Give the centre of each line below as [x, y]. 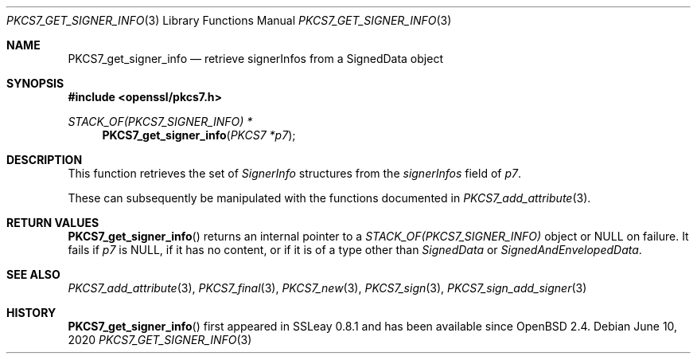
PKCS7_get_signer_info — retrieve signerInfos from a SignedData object [255, 59]
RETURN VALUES [53, 223]
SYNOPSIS [35, 83]
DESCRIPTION [45, 160]
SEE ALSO [33, 274]
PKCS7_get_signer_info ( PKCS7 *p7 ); [199, 135]
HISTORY [31, 313]
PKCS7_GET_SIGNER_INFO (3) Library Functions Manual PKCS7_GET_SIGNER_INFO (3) [229, 20]
